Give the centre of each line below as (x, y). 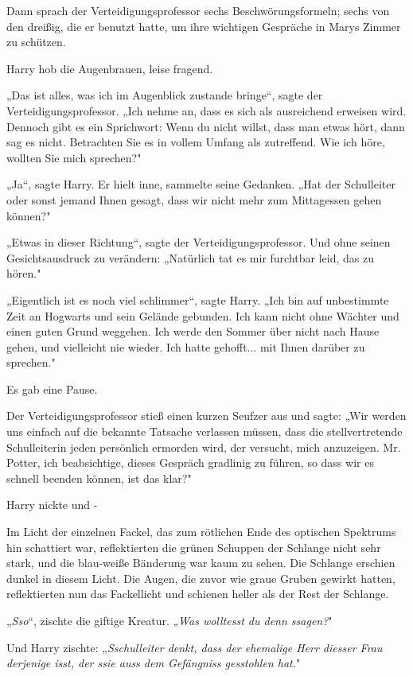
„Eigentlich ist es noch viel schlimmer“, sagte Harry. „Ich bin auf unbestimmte (198, 299)
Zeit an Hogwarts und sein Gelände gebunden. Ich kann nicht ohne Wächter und (203, 315)
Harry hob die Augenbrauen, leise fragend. (110, 68)
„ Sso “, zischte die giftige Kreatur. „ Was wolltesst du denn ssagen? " (169, 620)
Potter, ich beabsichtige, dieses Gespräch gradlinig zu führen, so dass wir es (190, 462)
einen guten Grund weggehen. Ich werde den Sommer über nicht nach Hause (193, 331)
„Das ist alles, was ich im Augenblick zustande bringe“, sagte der (165, 95)
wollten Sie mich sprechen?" (74, 157)
